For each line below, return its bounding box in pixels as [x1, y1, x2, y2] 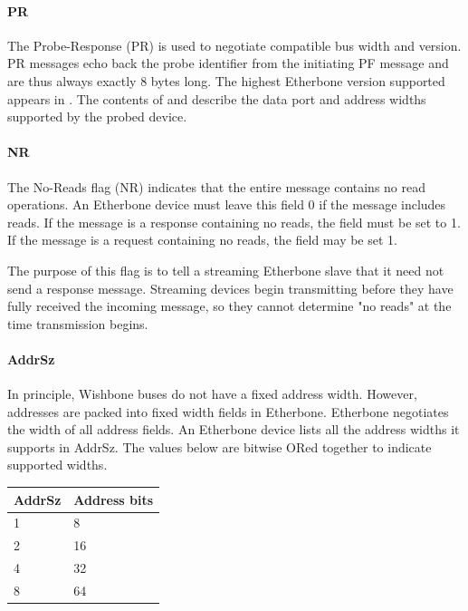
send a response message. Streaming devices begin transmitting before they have [7, 278, 454, 297]
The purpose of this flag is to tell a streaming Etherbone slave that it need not [7, 260, 444, 279]
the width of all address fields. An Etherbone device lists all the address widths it [7, 420, 460, 439]
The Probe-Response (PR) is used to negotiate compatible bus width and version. [7, 35, 462, 54]
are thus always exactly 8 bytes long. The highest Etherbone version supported [7, 71, 445, 90]
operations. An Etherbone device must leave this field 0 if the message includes [7, 195, 446, 214]
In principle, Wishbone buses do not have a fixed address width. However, [7, 384, 417, 403]
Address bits [73, 490, 154, 509]
